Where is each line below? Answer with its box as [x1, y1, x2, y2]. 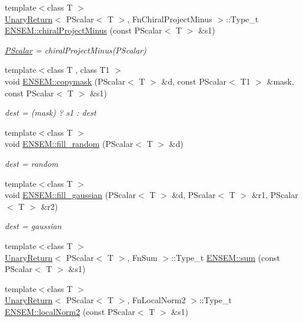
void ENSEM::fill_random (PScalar [5, 137, 134, 150]
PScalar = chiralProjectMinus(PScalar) [5, 43, 146, 56]
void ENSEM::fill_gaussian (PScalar [5, 189, 136, 201]
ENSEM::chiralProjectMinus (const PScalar [5, 24, 162, 36]
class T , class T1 [47, 63, 110, 76]
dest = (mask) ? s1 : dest [5, 106, 96, 119]
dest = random [5, 157, 58, 169]
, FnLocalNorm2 [127, 294, 186, 306]
